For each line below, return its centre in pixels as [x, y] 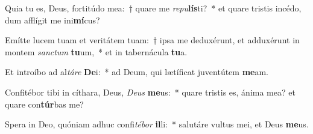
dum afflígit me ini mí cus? [52, 20]
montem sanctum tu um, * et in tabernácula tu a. [96, 51]
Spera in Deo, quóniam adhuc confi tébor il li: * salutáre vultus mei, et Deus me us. [157, 124]
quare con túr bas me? [44, 104]
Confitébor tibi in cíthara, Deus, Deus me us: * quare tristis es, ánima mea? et [150, 92]
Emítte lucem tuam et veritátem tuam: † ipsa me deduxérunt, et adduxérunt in [152, 40]
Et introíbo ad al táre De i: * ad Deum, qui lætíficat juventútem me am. [137, 72]
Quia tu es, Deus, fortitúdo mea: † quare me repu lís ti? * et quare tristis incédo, [153, 8]
